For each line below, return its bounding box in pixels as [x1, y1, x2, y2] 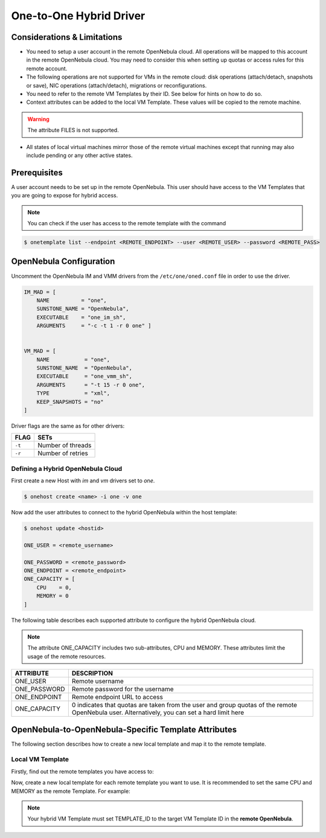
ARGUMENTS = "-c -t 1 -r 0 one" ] [36, 322, 152, 329]
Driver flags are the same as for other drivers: [11, 422, 125, 429]
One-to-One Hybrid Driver [11, 9, 145, 22]
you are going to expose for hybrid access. [11, 192, 118, 199]
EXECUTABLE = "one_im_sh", [36, 314, 126, 321]
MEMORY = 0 [36, 592, 69, 600]
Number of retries [37, 449, 89, 458]
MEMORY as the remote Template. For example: [11, 787, 130, 795]
